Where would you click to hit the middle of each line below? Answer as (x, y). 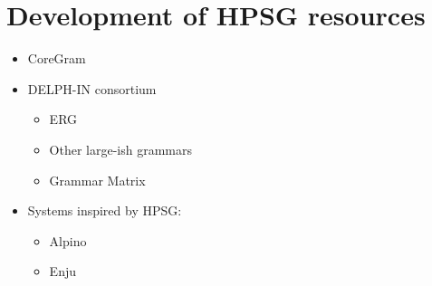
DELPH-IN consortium (92, 88)
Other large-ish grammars (121, 149)
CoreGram (57, 58)
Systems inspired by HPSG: (105, 210)
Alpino (68, 240)
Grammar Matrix (97, 180)
